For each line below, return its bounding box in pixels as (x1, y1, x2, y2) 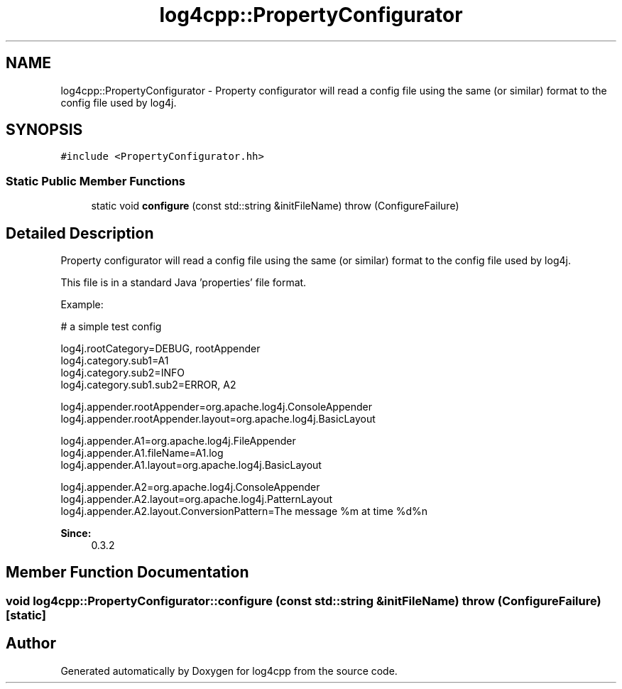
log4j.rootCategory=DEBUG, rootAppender (60, 342, 261, 355)
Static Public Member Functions (6, 173, 186, 188)
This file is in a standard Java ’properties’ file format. (60, 276, 307, 289)
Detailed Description (6, 224, 154, 242)
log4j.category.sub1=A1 (60, 354, 169, 367)
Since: (60, 527, 92, 540)
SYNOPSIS (6, 121, 83, 139)
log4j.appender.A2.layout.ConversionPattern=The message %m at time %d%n (60, 505, 428, 518)
